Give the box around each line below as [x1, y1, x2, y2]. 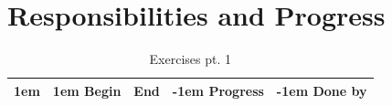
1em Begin [52, 80, 122, 100]
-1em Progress [172, 80, 264, 100]
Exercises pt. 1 [149, 49, 231, 69]
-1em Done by [276, 80, 367, 100]
